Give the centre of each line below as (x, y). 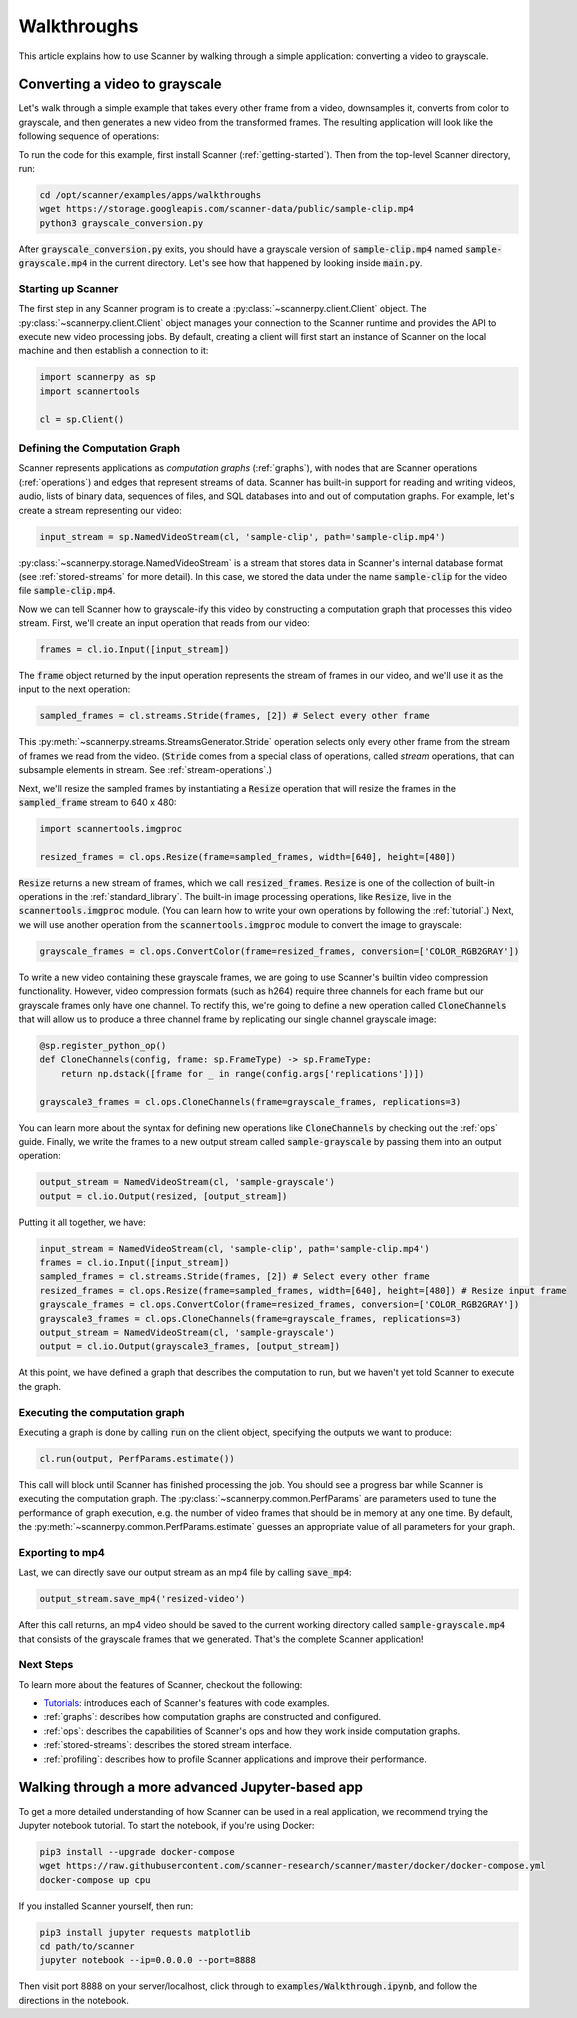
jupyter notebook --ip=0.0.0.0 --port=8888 (148, 1960)
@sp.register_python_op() (103, 1045)
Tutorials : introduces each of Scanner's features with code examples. (186, 1703)
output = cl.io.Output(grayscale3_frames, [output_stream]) (190, 1346)
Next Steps (46, 1665)
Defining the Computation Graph (99, 448)
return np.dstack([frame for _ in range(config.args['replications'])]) (242, 1073)
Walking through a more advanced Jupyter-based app (191, 1787)
